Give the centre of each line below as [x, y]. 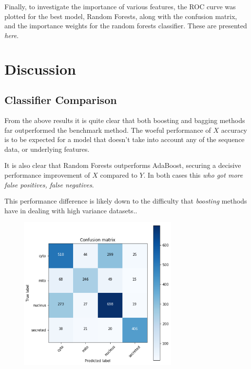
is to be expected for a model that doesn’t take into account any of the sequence [125, 139]
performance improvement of [47, 174]
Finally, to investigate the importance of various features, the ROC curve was [120, 6]
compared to [119, 174]
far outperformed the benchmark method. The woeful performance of [108, 130]
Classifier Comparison [61, 100]
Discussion [40, 69]
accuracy [234, 130]
